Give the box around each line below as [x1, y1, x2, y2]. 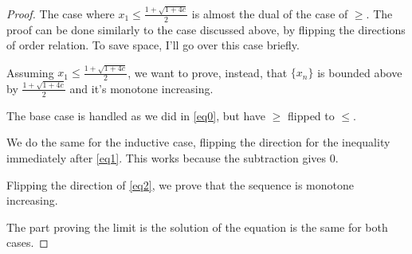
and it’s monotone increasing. [69, 80, 214, 96]
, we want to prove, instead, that [128, 64, 288, 80]
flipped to [287, 107, 335, 123]
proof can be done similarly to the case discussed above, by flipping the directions [6, 21, 406, 37]
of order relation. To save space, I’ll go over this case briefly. [6, 37, 300, 53]
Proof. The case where [6, 5, 115, 21]
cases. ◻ [6, 234, 49, 251]
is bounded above [317, 64, 402, 80]
